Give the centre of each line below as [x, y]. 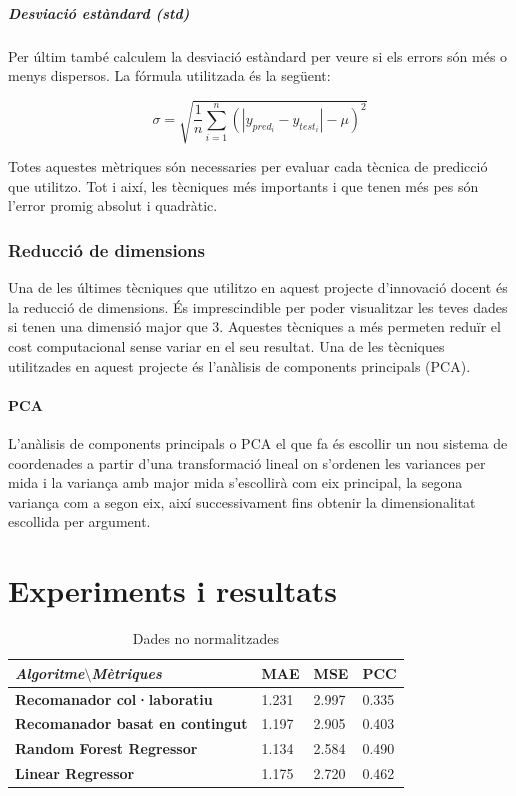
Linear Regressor [75, 773]
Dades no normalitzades [205, 638]
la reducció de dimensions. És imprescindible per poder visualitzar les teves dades [258, 306]
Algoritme [50, 672]
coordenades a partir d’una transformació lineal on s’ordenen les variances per [247, 462]
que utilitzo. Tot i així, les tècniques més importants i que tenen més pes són [243, 185]
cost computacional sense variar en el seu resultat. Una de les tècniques [226, 346]
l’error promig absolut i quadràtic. [113, 205]
